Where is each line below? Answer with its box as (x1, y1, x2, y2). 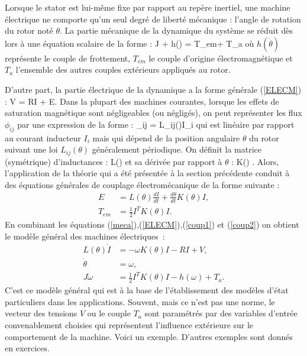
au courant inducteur (5, 131, 81, 144)
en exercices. (5, 342, 50, 354)
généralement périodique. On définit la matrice (92, 143, 262, 156)
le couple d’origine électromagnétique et (148, 51, 293, 64)
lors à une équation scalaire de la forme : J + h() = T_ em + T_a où (5, 37, 254, 49)
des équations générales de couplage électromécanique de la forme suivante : (5, 178, 280, 190)
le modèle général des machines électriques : (5, 229, 165, 242)
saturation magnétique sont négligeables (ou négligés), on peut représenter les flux (5, 106, 302, 119)
